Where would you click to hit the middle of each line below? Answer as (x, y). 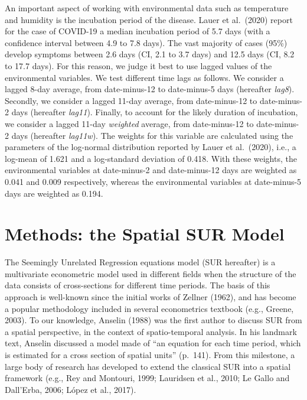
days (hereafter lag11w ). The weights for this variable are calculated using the (152, 135)
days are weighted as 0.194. (54, 193)
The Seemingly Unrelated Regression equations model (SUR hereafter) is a (140, 262)
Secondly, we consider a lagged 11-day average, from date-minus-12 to (131, 100)
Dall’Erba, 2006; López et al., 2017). (71, 389)
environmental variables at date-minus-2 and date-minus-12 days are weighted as (151, 170)
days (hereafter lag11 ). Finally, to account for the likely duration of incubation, (155, 112)
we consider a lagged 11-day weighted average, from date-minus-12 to (129, 123)
